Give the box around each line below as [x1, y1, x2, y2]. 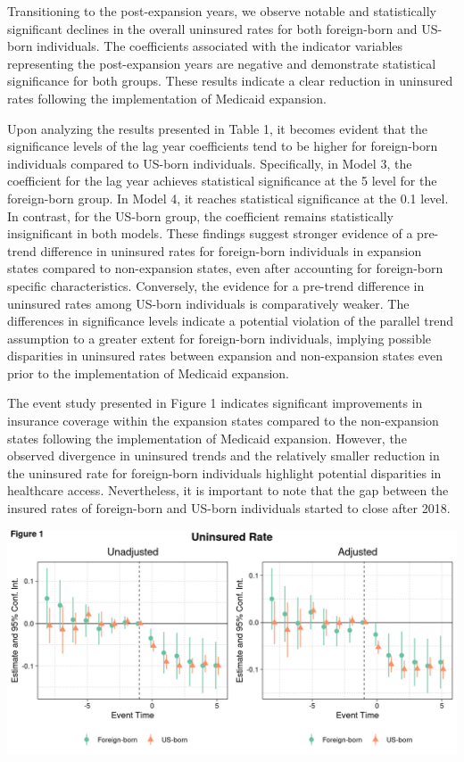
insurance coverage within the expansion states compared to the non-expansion [7, 411, 439, 430]
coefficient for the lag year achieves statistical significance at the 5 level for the [7, 171, 437, 190]
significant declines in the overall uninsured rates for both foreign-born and [7, 19, 418, 37]
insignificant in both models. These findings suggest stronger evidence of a [7, 224, 413, 243]
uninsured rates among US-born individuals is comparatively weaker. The [7, 294, 410, 312]
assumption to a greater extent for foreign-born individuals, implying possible [7, 328, 432, 347]
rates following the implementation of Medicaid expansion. [7, 88, 327, 107]
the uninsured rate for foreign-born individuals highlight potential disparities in [7, 463, 442, 482]
